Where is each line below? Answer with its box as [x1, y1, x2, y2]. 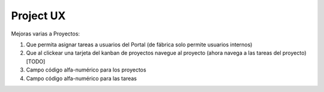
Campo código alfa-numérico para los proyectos [26, 66, 146, 73]
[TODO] [26, 58, 46, 65]
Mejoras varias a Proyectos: [11, 30, 80, 37]
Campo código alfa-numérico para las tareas [26, 75, 137, 82]
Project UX [11, 9, 66, 22]
